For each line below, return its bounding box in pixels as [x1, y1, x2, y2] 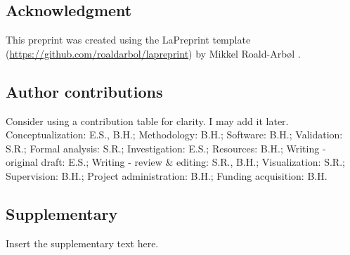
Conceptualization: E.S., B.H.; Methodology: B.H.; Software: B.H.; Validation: [6, 127, 343, 142]
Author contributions [6, 80, 163, 102]
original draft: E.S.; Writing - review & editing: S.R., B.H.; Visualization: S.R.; [6, 155, 345, 169]
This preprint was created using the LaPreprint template [6, 32, 251, 47]
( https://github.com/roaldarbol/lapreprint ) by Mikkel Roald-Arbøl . [6, 46, 301, 60]
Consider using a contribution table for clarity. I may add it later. [6, 113, 289, 128]
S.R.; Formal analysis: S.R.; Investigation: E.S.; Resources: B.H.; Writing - [6, 140, 326, 155]
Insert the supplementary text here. [6, 235, 159, 250]
